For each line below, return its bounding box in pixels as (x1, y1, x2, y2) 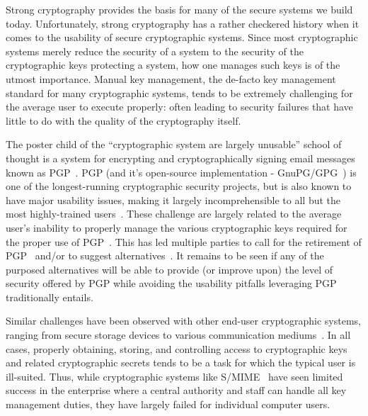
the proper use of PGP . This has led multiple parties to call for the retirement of (6, 234, 362, 249)
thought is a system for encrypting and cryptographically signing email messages (6, 150, 355, 165)
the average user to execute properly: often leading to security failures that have (6, 99, 353, 114)
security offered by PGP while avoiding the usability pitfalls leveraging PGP (6, 276, 337, 291)
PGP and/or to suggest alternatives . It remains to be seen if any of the (6, 248, 324, 263)
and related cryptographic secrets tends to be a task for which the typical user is (6, 355, 356, 370)
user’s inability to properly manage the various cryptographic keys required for (6, 220, 347, 235)
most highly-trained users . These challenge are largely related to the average (6, 206, 342, 221)
